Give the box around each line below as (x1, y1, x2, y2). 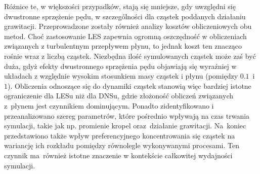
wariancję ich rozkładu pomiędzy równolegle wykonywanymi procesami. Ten (4, 140, 239, 151)
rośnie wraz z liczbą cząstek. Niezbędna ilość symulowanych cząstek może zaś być (4, 50, 256, 61)
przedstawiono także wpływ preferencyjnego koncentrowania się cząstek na (4, 130, 235, 141)
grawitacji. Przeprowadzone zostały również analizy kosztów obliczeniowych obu (4, 21, 252, 31)
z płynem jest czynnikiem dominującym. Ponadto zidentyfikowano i (4, 100, 214, 111)
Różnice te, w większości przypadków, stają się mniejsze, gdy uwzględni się (4, 1, 236, 11)
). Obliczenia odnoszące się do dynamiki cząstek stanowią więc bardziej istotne (8, 80, 251, 91)
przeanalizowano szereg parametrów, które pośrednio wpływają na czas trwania (4, 110, 250, 121)
